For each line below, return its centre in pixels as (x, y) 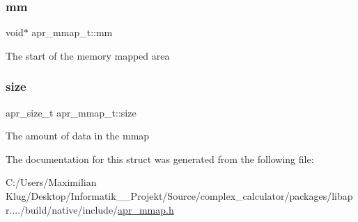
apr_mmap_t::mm (72, 32)
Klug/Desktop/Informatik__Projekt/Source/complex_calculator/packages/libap (179, 196)
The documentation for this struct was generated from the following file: (160, 159)
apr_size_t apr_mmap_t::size (71, 112)
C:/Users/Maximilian (51, 182)
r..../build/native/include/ (62, 209)
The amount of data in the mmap (78, 136)
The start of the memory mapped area (88, 55)
